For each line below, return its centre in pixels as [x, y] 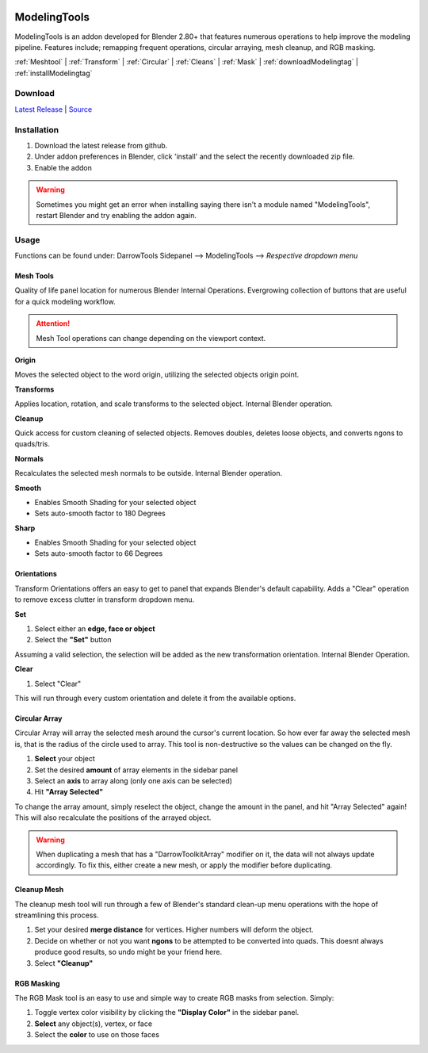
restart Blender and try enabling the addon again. [117, 215]
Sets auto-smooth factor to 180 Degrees [100, 513]
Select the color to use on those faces [97, 1035]
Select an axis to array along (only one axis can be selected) [134, 780]
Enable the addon [63, 167]
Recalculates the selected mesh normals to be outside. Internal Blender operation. [149, 473]
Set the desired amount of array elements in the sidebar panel [136, 770]
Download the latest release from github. [101, 145]
